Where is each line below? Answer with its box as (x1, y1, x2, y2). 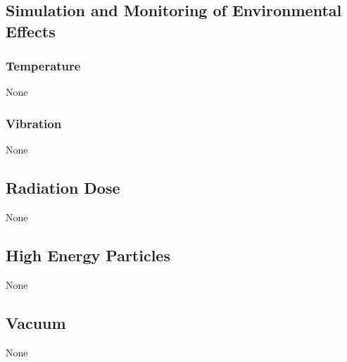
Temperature (6, 57, 81, 75)
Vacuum (6, 311, 66, 333)
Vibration (6, 114, 62, 132)
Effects (6, 20, 56, 42)
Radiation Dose (6, 177, 120, 199)
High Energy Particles (6, 244, 170, 266)
